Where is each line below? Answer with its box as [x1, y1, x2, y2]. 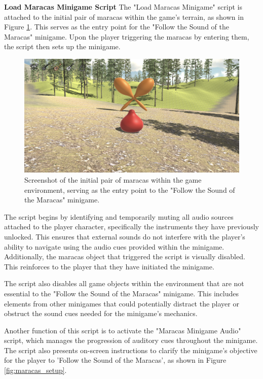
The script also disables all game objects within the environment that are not [4, 278, 244, 289]
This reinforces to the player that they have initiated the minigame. [4, 261, 214, 271]
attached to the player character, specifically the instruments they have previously [4, 221, 259, 232]
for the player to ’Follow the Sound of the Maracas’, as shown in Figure [4, 355, 227, 365]
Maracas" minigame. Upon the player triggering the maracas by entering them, [4, 31, 249, 42]
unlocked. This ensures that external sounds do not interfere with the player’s [4, 231, 245, 242]
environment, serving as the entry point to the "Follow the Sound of [24, 184, 235, 195]
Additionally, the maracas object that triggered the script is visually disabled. [4, 251, 245, 262]
